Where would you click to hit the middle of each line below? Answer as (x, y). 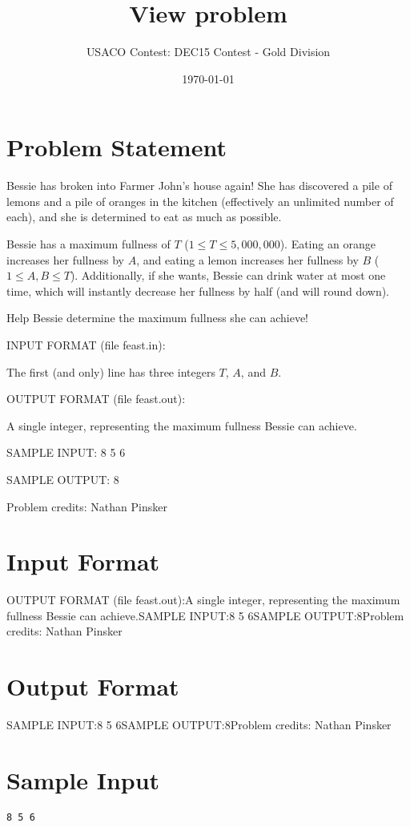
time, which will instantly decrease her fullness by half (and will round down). (198, 290)
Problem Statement (117, 147)
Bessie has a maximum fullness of (88, 244)
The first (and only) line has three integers (111, 371)
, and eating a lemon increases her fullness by (247, 259)
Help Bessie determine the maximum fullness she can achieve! (157, 318)
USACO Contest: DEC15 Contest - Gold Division (208, 52)
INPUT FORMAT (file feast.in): (86, 345)
